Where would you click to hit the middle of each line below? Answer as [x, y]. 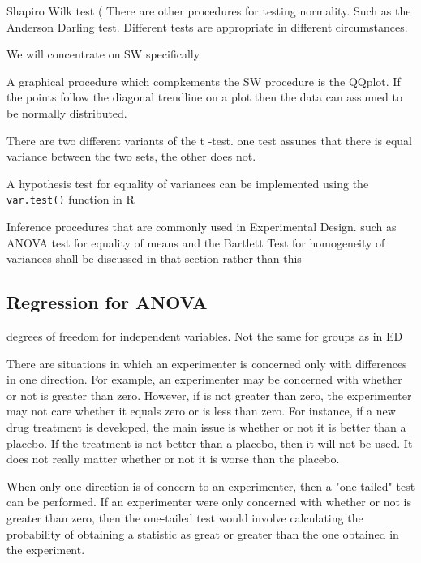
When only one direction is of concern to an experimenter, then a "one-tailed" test [211, 486]
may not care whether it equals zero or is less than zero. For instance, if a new [201, 411]
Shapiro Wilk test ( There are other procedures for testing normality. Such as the [209, 11]
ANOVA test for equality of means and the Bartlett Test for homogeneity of [196, 242]
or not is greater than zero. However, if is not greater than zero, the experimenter [209, 395]
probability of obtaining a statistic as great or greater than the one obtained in [203, 533]
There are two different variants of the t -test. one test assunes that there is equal [209, 140]
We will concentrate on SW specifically [103, 54]
